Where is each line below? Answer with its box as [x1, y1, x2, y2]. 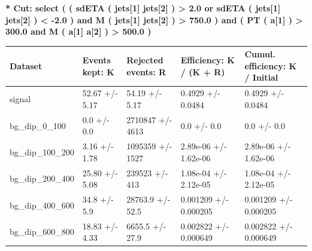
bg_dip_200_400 [10, 172, 74, 185]
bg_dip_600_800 [10, 225, 74, 238]
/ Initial [244, 71, 278, 84]
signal [10, 93, 31, 105]
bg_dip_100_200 [10, 145, 74, 158]
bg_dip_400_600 [10, 198, 74, 211]
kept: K [82, 65, 114, 78]
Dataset [10, 59, 43, 72]
